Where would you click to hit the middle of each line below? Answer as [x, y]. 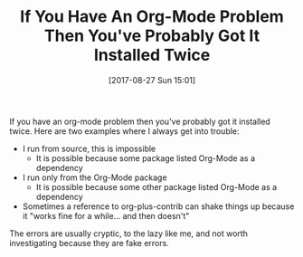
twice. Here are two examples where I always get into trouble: [124, 131]
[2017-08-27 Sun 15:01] [152, 80]
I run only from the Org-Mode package [95, 177]
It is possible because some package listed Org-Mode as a [146, 158]
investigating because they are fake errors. [89, 243]
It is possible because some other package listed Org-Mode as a [156, 186]
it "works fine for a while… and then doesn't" [106, 215]
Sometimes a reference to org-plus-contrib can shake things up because [158, 206]
